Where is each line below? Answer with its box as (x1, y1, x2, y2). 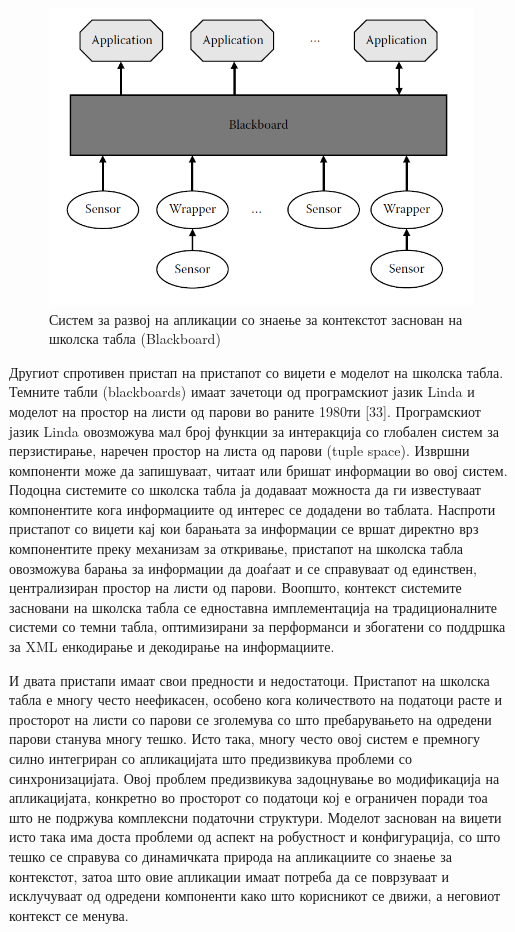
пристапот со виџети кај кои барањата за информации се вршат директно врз (9, 518, 479, 539)
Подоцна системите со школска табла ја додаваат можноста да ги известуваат (9, 479, 481, 500)
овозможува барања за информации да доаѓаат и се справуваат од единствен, (9, 557, 477, 578)
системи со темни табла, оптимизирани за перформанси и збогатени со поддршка (9, 616, 506, 637)
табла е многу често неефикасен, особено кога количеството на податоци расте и (9, 689, 503, 710)
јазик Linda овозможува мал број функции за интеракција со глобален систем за (9, 420, 500, 441)
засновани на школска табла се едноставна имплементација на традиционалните (9, 596, 498, 617)
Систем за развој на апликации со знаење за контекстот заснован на (49, 308, 463, 329)
